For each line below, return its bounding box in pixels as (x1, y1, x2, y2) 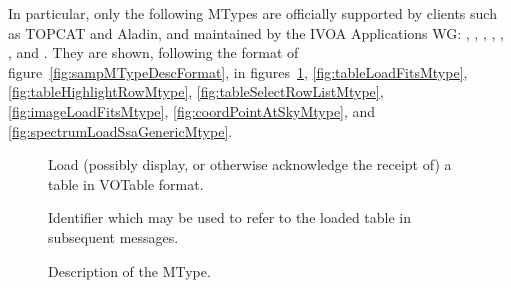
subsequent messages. (48, 226, 179, 247)
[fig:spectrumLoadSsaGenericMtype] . (8, 120, 233, 141)
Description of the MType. (48, 260, 211, 281)
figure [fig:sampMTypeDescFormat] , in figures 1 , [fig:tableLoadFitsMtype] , (8, 61, 468, 82)
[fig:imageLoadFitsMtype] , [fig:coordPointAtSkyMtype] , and (8, 100, 376, 121)
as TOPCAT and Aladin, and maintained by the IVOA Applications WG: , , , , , (8, 22, 504, 43)
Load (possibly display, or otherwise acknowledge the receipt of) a (48, 154, 452, 175)
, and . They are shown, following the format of (8, 42, 299, 63)
